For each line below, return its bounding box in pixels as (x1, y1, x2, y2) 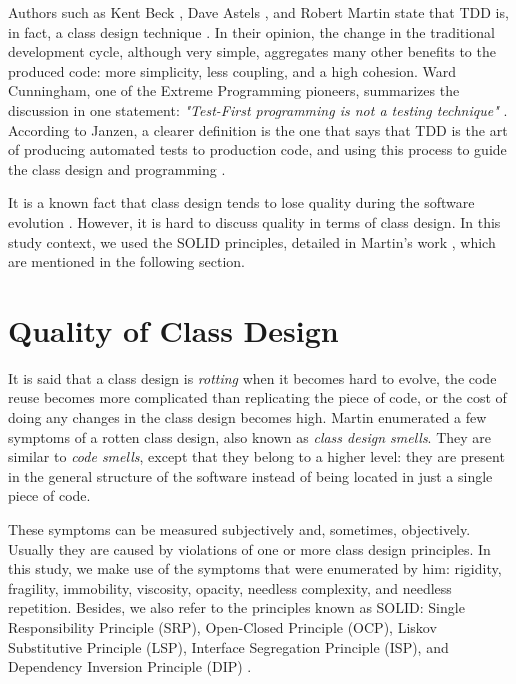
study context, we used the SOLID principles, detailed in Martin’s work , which (8, 231, 496, 252)
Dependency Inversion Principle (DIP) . (8, 656, 252, 677)
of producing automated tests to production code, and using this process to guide (8, 139, 507, 160)
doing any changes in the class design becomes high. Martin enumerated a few (8, 407, 487, 428)
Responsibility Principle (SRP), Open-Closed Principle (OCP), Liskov (8, 616, 437, 637)
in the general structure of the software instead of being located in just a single (8, 465, 493, 486)
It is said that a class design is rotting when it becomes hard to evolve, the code (8, 367, 497, 388)
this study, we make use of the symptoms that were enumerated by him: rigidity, (8, 558, 502, 579)
